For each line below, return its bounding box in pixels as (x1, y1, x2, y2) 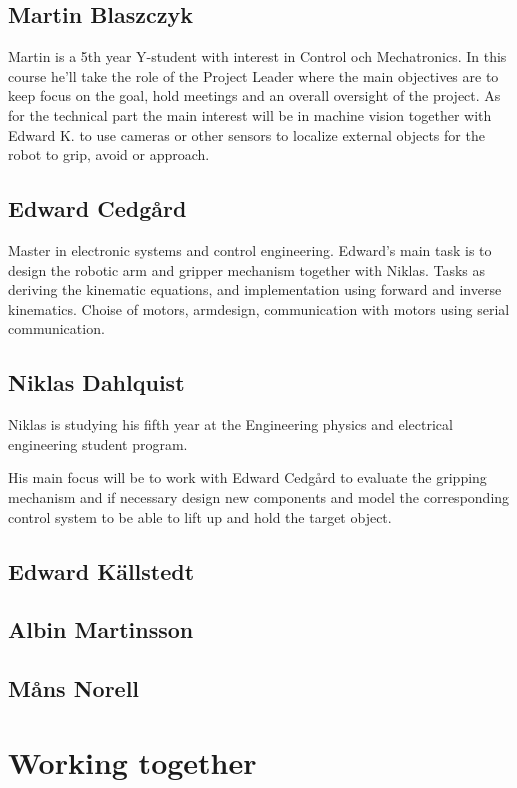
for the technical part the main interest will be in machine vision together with (8, 104, 492, 125)
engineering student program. (8, 433, 188, 454)
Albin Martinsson (8, 614, 194, 645)
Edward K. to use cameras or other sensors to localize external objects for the (8, 124, 485, 145)
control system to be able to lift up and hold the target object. (8, 506, 392, 527)
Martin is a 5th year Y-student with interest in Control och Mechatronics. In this (8, 46, 507, 67)
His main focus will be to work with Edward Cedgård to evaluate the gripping (8, 467, 487, 488)
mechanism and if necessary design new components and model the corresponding (8, 486, 510, 507)
